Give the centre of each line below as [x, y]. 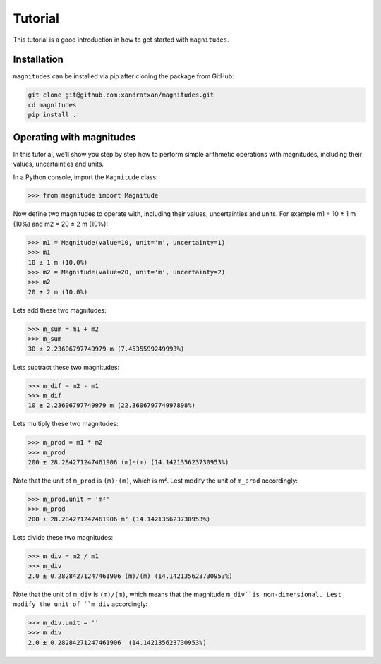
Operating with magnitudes [75, 137]
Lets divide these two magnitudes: [63, 537]
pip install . [52, 115]
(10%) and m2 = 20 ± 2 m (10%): [61, 224]
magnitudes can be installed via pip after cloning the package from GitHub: [123, 76]
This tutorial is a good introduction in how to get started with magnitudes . [121, 40]
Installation [38, 60]
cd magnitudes [52, 105]
